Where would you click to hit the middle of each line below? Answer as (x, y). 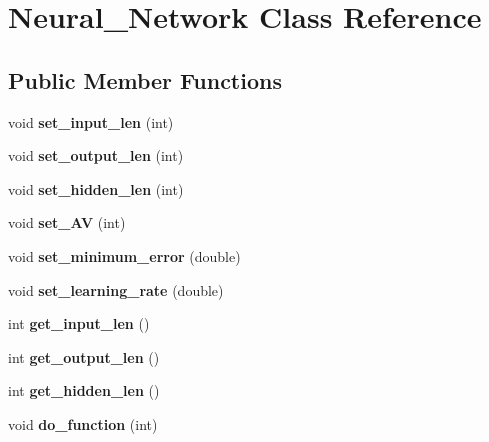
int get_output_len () (84, 356)
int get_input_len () (79, 323)
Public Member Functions (145, 79)
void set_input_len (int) (91, 121)
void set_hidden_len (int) (96, 188)
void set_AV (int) (67, 222)
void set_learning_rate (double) (116, 289)
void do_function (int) (83, 423)
